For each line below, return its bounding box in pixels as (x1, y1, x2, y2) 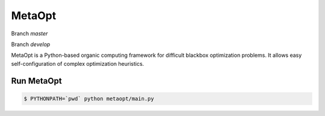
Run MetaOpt (11, 75, 63, 86)
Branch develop (11, 41, 51, 48)
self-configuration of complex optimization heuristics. (11, 60, 144, 67)
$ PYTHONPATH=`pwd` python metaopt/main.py (23, 95, 155, 102)
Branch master (11, 30, 48, 37)
